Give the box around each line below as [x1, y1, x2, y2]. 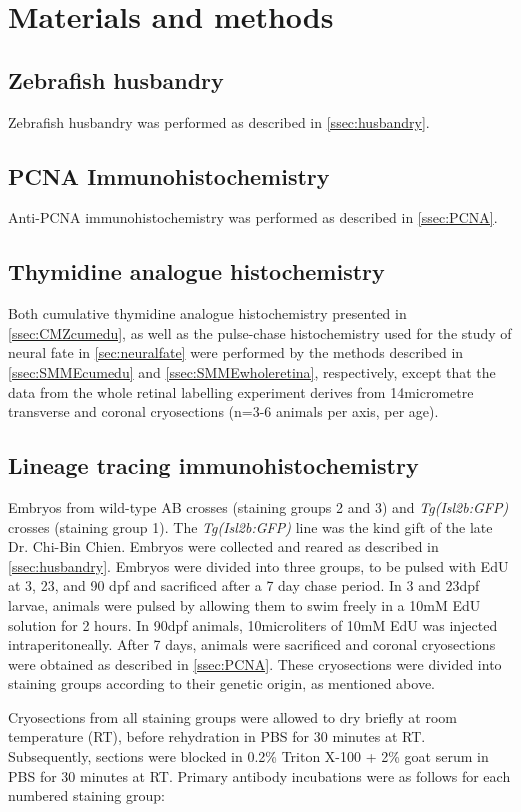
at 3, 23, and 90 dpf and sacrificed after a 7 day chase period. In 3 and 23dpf [8, 575, 480, 596]
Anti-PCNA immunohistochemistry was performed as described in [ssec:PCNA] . [8, 207, 498, 228]
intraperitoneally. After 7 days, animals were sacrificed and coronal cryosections [8, 634, 496, 655]
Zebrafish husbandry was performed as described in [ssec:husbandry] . [8, 111, 430, 132]
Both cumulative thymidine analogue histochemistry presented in [8, 303, 407, 324]
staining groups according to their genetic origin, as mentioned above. [8, 673, 436, 694]
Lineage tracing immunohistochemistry [8, 450, 419, 481]
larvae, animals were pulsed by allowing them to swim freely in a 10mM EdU [8, 594, 481, 615]
